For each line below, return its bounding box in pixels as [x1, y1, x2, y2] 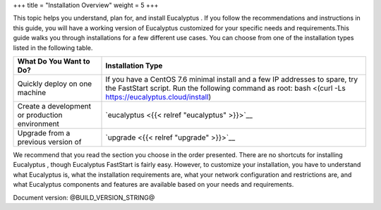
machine [17, 87, 46, 97]
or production [17, 110, 63, 120]
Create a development [17, 101, 92, 111]
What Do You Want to [17, 56, 90, 66]
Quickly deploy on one [17, 78, 92, 88]
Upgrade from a [17, 128, 71, 137]
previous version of [17, 137, 82, 147]
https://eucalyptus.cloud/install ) [105, 92, 212, 101]
